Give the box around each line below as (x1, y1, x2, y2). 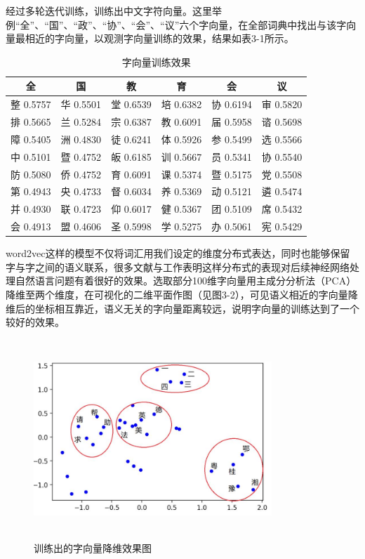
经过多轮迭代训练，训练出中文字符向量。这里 (6, 4, 212, 18)
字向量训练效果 (121, 54, 191, 69)
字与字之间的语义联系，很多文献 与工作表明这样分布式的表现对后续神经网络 (6, 259, 350, 274)
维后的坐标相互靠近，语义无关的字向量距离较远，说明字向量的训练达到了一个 (6, 301, 359, 315)
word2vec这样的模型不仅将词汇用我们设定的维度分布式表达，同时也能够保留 (6, 246, 350, 261)
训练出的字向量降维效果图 (34, 540, 152, 555)
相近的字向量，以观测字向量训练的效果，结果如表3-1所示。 (25, 31, 294, 46)
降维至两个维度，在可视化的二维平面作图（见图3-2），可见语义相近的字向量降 (6, 287, 358, 301)
